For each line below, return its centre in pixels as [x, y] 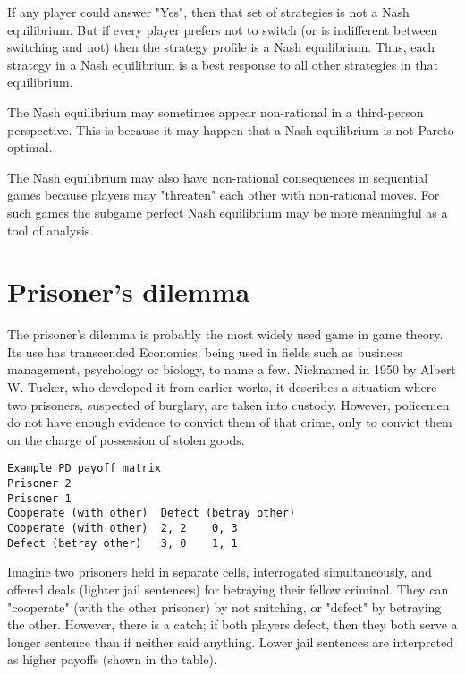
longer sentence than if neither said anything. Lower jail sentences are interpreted [230, 641]
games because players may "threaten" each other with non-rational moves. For [224, 195]
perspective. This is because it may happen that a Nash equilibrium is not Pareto [231, 129]
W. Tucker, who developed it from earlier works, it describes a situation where [222, 387]
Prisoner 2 [39, 484]
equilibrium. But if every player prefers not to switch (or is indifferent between [223, 29]
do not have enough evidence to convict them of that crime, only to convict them [230, 422]
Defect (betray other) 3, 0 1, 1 [123, 543]
